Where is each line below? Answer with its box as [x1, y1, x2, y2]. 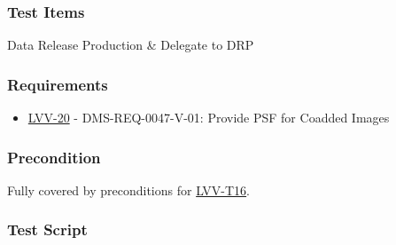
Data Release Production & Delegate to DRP [7, 36, 254, 54]
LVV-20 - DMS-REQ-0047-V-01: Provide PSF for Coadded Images [27, 108, 390, 127]
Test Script [7, 218, 88, 241]
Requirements [7, 73, 108, 95]
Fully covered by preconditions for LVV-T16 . [7, 180, 251, 199]
